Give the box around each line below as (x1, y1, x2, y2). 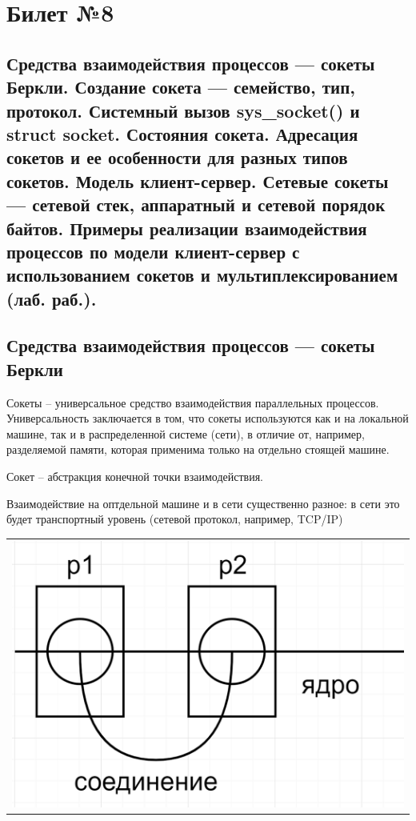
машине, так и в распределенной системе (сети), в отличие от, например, (6, 425, 365, 442)
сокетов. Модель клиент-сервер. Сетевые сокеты (6, 168, 389, 193)
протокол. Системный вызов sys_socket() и (6, 98, 360, 122)
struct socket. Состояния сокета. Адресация (6, 121, 358, 146)
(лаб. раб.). (6, 286, 97, 310)
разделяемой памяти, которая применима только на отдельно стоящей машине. (6, 441, 390, 458)
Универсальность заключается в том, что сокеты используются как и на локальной (6, 410, 409, 427)
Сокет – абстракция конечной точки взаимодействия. (6, 468, 263, 485)
